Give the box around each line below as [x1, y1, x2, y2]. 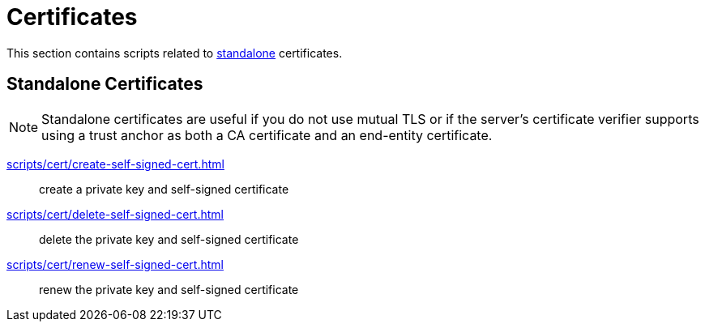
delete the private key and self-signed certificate [39, 232, 299, 246]
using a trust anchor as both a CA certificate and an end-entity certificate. [41, 126, 493, 143]
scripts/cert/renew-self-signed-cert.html [6, 257, 224, 271]
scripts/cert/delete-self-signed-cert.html [6, 207, 224, 221]
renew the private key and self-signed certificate [39, 282, 299, 296]
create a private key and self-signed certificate [39, 181, 289, 196]
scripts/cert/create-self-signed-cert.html [6, 156, 224, 171]
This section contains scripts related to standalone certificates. [6, 45, 343, 60]
